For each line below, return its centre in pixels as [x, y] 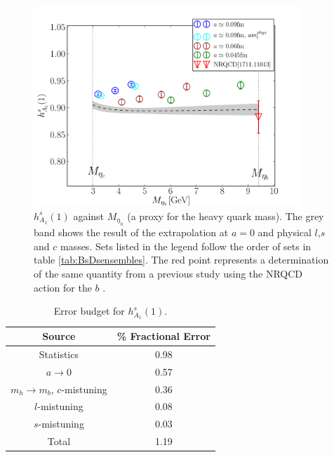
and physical [285, 232]
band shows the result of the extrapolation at [131, 232]
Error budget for [89, 311]
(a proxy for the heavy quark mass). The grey [226, 216]
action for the [63, 287]
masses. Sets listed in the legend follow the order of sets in [186, 246]
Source [59, 336]
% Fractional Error [163, 336]
